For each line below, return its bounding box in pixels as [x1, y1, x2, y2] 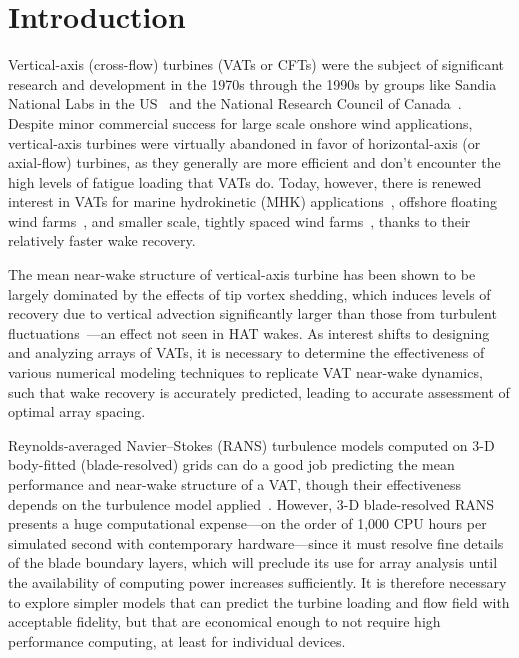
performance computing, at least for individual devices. [8, 630, 346, 651]
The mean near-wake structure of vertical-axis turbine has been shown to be [8, 264, 476, 285]
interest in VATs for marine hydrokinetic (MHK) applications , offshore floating [8, 191, 497, 212]
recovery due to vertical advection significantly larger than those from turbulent [8, 303, 497, 324]
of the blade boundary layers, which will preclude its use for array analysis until [8, 552, 498, 573]
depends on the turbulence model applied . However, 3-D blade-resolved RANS [8, 493, 495, 514]
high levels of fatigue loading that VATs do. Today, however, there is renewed [8, 171, 482, 192]
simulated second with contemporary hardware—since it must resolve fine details [8, 532, 504, 553]
